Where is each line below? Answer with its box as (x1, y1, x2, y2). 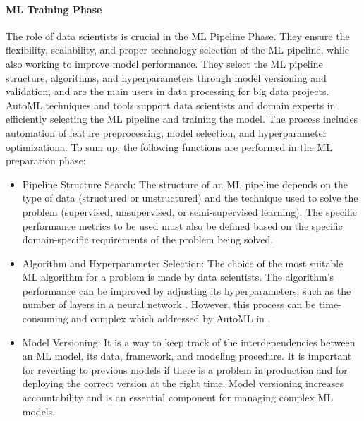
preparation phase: (6, 153, 86, 168)
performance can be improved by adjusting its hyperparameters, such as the (22, 283, 351, 298)
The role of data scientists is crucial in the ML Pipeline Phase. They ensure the (6, 28, 350, 43)
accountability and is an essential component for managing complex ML (22, 390, 334, 405)
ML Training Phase (6, 1, 102, 16)
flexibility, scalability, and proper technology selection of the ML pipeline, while (6, 42, 349, 57)
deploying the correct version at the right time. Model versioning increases (22, 376, 344, 391)
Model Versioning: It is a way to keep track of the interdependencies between (22, 334, 356, 349)
